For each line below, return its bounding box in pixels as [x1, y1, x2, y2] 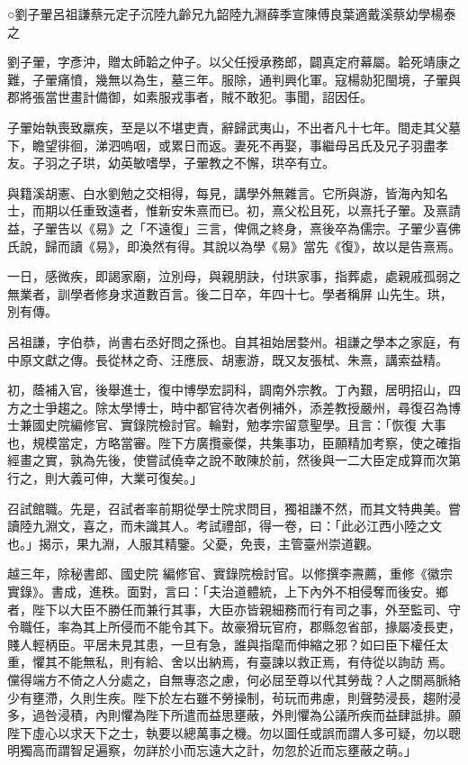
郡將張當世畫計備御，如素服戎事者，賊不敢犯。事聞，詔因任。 [7, 87, 373, 106]
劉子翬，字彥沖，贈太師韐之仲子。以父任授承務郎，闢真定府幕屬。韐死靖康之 [7, 52, 461, 71]
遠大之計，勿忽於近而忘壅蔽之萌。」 [208, 741, 417, 760]
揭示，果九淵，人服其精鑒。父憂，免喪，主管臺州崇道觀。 [38, 533, 379, 552]
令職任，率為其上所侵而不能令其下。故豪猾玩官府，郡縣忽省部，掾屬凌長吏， [7, 617, 461, 636]
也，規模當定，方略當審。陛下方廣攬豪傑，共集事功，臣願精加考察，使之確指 [7, 433, 461, 451]
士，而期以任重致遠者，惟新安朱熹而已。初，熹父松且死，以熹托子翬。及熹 [7, 201, 448, 220]
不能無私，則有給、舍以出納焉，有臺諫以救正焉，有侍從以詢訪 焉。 [57, 652, 453, 671]
